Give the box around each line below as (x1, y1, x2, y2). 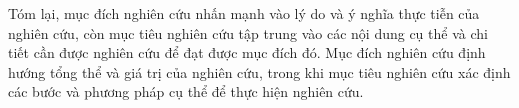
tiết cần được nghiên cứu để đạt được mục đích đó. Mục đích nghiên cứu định (8, 42, 486, 63)
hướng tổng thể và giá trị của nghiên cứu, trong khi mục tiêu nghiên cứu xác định (8, 61, 511, 82)
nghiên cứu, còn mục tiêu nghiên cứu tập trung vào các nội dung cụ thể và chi (8, 22, 488, 43)
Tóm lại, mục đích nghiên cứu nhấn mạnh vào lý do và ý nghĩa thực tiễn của (8, 3, 480, 23)
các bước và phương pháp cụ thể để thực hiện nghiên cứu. (8, 81, 364, 102)
